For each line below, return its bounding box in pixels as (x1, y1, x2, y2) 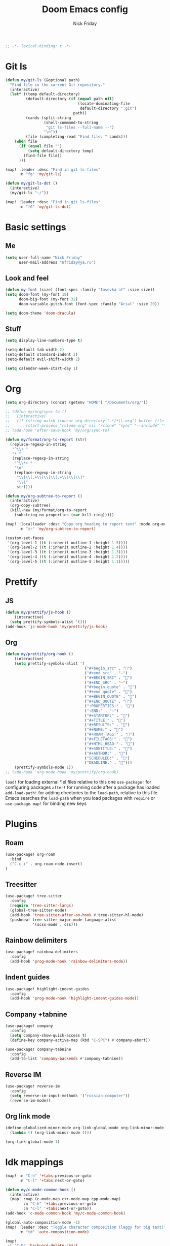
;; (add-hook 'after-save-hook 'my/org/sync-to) (5, 428, 110, 433)
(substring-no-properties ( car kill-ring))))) (14, 512, 114, 518)
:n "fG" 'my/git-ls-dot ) (18, 204, 71, 209)
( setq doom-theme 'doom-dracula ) (5, 310, 76, 316)
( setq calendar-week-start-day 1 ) (5, 366, 78, 371)
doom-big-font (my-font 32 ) (18, 296, 78, 302)
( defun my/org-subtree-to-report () (5, 493, 82, 499)
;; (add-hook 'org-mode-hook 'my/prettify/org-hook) (5, 770, 119, 775)
